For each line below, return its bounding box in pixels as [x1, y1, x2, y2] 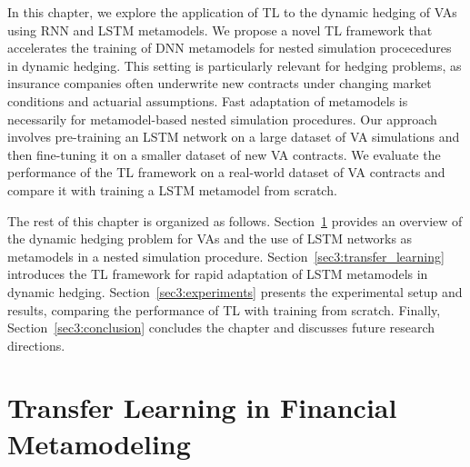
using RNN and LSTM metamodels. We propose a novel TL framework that [7, 20, 433, 39]
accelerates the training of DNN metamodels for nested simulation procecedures [7, 38, 452, 57]
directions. [7, 335, 65, 354]
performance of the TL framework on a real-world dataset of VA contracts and [7, 163, 445, 182]
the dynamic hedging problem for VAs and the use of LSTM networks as [7, 229, 413, 248]
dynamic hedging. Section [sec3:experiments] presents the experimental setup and [7, 282, 463, 301]
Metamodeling [7, 424, 191, 462]
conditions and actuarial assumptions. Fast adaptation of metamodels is [7, 91, 408, 110]
